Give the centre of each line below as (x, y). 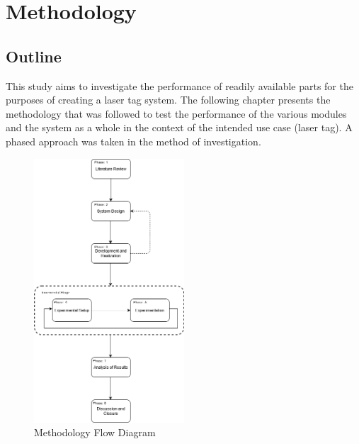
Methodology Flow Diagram (95, 432)
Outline (34, 56)
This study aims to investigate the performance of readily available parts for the (179, 85)
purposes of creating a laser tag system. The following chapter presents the (168, 100)
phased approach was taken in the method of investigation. (133, 141)
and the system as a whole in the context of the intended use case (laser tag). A (179, 127)
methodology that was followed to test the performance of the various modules (176, 113)
